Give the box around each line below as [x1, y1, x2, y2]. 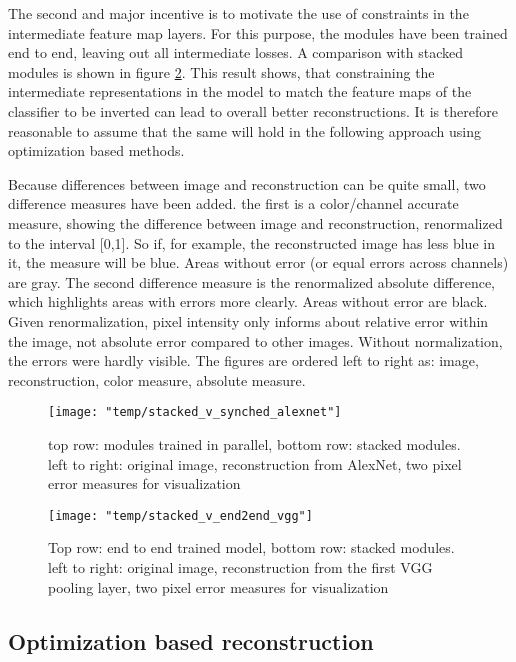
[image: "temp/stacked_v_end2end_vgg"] [48, 508, 313, 523]
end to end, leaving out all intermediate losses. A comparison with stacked [8, 42, 464, 63]
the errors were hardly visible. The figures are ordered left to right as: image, [8, 350, 479, 371]
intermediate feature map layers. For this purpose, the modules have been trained [8, 22, 508, 43]
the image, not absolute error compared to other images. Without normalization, [8, 330, 503, 351]
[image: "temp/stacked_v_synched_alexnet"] [48, 405, 342, 420]
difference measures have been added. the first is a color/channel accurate [8, 193, 459, 214]
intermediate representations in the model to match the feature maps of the [8, 81, 472, 102]
